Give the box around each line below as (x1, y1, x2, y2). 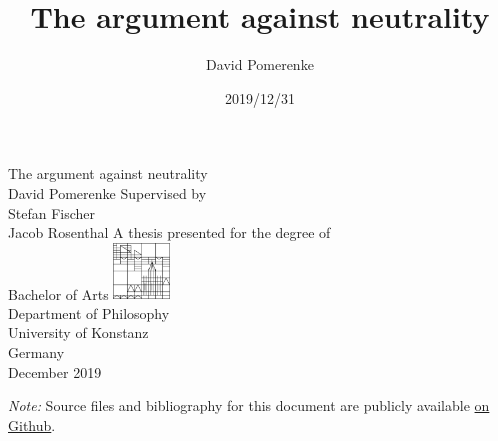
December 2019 (8, 361, 102, 382)
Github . (8, 414, 56, 435)
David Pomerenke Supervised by (8, 182, 207, 203)
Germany (8, 342, 65, 362)
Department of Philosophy (8, 302, 170, 323)
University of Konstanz (8, 322, 149, 343)
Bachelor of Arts (8, 283, 109, 304)
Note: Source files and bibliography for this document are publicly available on (8, 395, 490, 416)
